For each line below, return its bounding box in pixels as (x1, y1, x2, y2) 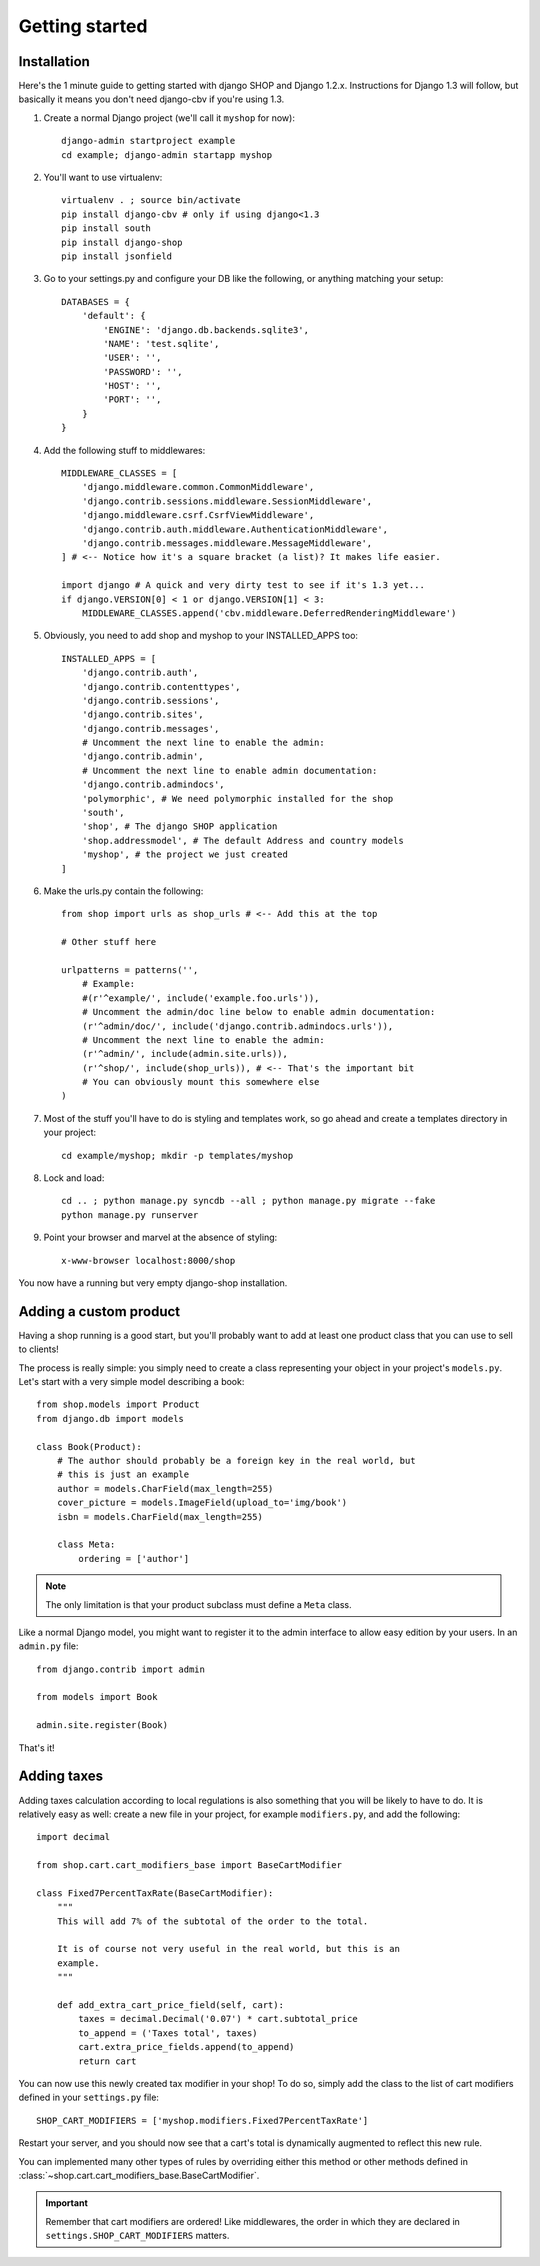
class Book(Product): (36, 1441, 142, 1452)
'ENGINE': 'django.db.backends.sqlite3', (103, 324, 310, 335)
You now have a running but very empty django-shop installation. (18, 1276, 288, 1289)
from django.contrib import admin (36, 1663, 205, 1675)
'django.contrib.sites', (81, 709, 204, 720)
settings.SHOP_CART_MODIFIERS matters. (45, 2230, 230, 2242)
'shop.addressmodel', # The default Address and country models (81, 835, 404, 846)
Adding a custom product (18, 1303, 181, 1320)
